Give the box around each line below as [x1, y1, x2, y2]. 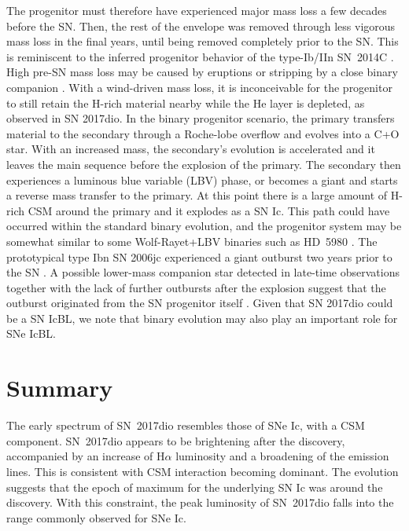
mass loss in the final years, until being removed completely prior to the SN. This [6, 33, 399, 49]
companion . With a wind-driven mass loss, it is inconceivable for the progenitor [6, 79, 392, 95]
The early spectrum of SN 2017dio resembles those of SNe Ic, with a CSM [6, 417, 365, 434]
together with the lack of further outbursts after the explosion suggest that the [6, 279, 386, 295]
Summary [6, 372, 113, 404]
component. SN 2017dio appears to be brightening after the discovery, [6, 432, 345, 449]
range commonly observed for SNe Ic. [6, 509, 186, 526]
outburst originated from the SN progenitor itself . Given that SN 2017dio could [6, 295, 393, 311]
